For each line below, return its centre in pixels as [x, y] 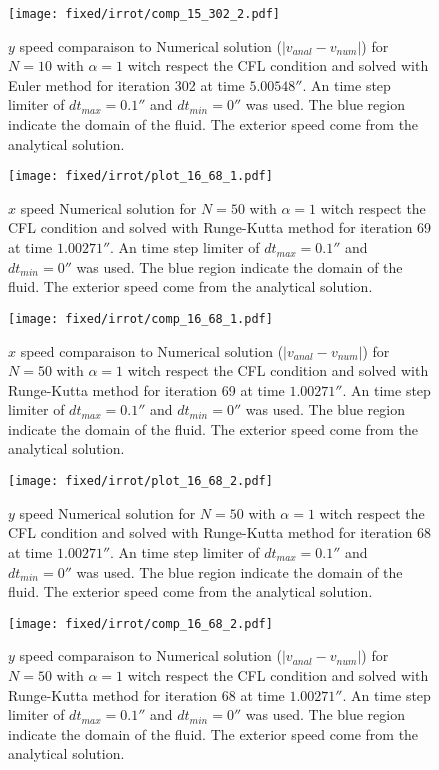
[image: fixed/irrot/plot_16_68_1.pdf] [140, 176]
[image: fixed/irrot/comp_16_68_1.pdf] [140, 318]
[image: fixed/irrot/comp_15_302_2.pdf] [144, 14]
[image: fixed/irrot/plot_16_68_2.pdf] [140, 481]
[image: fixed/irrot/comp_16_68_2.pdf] [140, 623]
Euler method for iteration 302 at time [126, 84]
